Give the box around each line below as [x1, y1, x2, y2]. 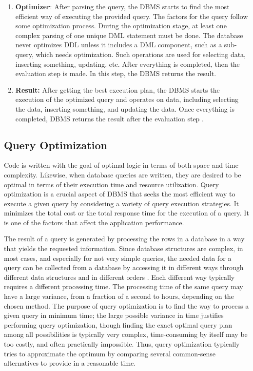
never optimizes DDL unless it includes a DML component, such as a [15, 39, 222, 50]
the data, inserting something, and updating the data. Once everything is [15, 103, 234, 114]
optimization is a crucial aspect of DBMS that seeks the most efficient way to [4, 189, 235, 199]
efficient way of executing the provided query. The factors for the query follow [15, 11, 248, 21]
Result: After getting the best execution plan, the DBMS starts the [15, 84, 220, 95]
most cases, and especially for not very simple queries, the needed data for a [4, 253, 232, 263]
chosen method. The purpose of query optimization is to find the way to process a [4, 300, 249, 311]
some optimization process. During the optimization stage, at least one [15, 20, 227, 31]
